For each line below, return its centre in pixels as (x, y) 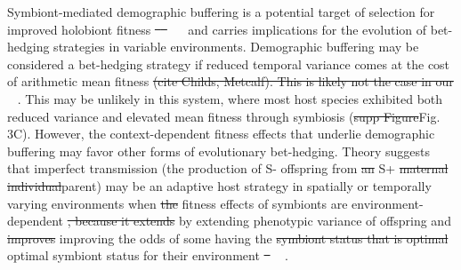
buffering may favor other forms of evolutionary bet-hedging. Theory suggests (219, 151)
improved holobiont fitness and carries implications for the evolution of (217, 29)
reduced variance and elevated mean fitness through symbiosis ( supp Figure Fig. (224, 116)
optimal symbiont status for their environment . (148, 255)
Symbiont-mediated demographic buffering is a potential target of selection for (221, 12)
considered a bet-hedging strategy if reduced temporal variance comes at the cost (229, 64)
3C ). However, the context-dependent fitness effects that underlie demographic (221, 134)
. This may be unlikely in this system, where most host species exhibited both (230, 98)
